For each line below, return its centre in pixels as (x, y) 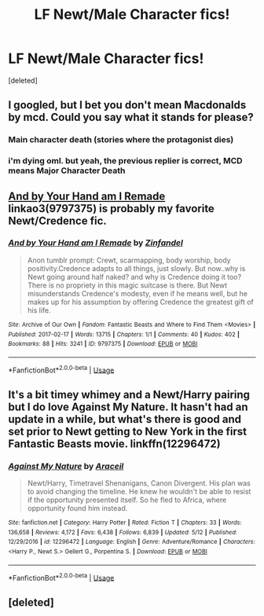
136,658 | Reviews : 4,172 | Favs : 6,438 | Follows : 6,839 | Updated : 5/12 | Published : (123, 532)
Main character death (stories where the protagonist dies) (121, 140)
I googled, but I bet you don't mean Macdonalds (127, 105)
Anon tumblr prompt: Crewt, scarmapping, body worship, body (129, 260)
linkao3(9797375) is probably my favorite (111, 209)
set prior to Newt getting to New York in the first (128, 431)
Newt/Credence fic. (58, 220)
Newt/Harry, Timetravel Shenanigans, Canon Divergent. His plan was (139, 483)
